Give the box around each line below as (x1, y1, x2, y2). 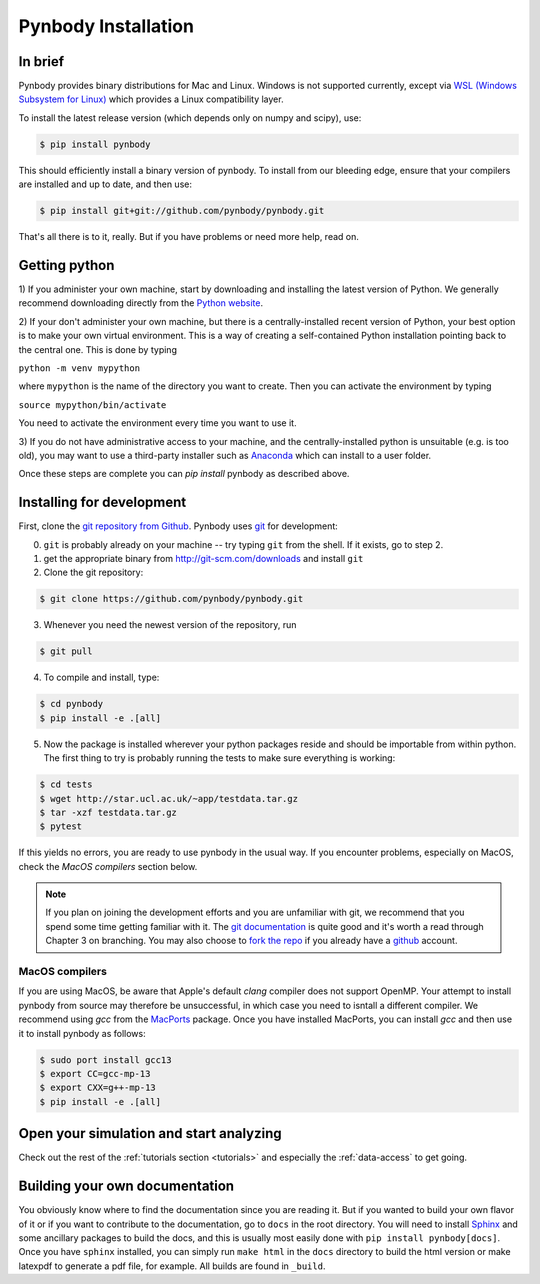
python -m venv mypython (18, 363, 140, 374)
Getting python (18, 256, 115, 274)
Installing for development (18, 494, 187, 511)
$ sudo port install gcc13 (39, 1054, 172, 1065)
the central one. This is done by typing (18, 343, 177, 355)
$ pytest (39, 821, 83, 832)
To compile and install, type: (43, 671, 160, 684)
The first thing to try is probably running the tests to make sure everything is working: (43, 752, 396, 764)
